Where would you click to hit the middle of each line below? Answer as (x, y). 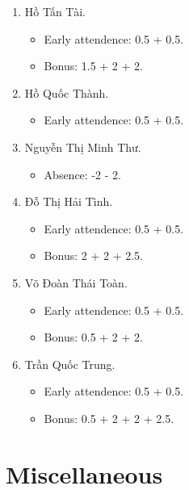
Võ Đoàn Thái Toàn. (76, 282)
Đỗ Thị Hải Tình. (69, 201)
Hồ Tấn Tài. (55, 11)
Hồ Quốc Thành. (67, 92)
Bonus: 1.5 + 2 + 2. (93, 66)
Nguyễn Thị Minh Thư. (83, 147)
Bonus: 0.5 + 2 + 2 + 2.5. (109, 418)
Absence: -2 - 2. (82, 174)
